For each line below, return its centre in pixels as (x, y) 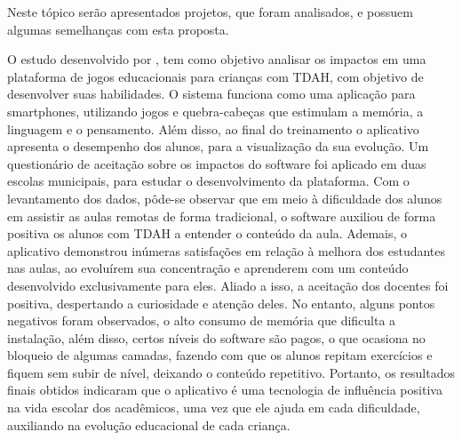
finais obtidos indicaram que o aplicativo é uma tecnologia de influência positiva (225, 390)
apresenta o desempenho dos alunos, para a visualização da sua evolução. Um (218, 146)
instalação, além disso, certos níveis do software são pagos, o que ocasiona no (216, 337)
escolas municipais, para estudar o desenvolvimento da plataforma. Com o (208, 181)
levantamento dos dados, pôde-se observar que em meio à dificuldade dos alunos (225, 198)
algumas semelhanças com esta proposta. (118, 29)
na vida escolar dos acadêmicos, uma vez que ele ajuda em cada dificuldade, (214, 408)
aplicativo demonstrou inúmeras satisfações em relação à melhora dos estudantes (227, 250)
